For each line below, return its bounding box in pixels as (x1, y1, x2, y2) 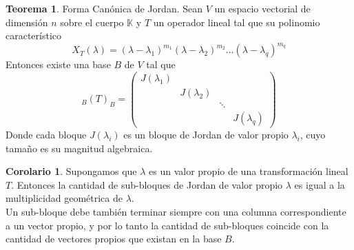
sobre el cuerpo (60, 14, 124, 29)
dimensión (6, 14, 48, 29)
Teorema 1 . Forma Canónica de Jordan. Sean (6, 1, 203, 15)
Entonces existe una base (6, 57, 111, 72)
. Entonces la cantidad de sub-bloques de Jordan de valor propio (11, 177, 283, 191)
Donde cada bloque (6, 127, 87, 142)
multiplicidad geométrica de (6, 191, 123, 205)
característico (6, 28, 62, 43)
